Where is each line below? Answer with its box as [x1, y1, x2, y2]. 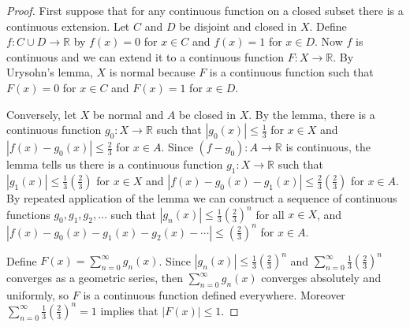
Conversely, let [6, 106, 77, 122]
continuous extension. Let [6, 17, 130, 34]
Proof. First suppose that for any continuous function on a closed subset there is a [6, 2, 404, 18]
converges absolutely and [261, 269, 382, 286]
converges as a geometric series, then [6, 269, 183, 286]
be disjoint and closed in [179, 17, 297, 34]
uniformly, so [6, 286, 69, 303]
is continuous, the [285, 139, 371, 155]
